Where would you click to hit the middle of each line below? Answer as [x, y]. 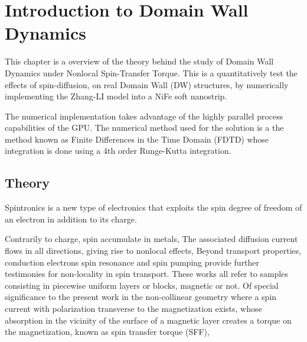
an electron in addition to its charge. [71, 219]
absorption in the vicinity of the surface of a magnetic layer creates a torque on [148, 320]
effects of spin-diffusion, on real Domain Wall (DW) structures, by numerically [147, 84]
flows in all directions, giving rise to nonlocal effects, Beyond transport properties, [153, 251]
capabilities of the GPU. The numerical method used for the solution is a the [144, 128]
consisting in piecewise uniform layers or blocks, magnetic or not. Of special [142, 285]
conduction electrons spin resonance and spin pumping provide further [132, 262]
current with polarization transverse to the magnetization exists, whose [133, 309]
